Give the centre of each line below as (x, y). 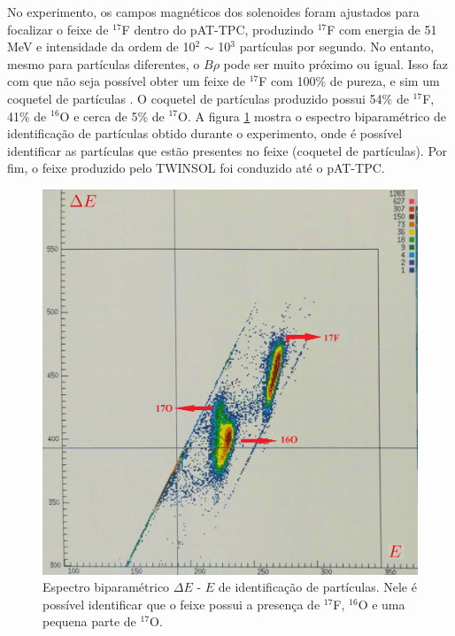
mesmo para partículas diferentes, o (104, 63)
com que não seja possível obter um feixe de (126, 81)
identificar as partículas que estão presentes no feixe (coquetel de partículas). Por (227, 150)
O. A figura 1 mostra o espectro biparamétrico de (312, 116)
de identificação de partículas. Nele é (317, 587)
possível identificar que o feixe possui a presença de (181, 604)
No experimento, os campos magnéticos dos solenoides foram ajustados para (213, 12)
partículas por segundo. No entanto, (337, 47)
